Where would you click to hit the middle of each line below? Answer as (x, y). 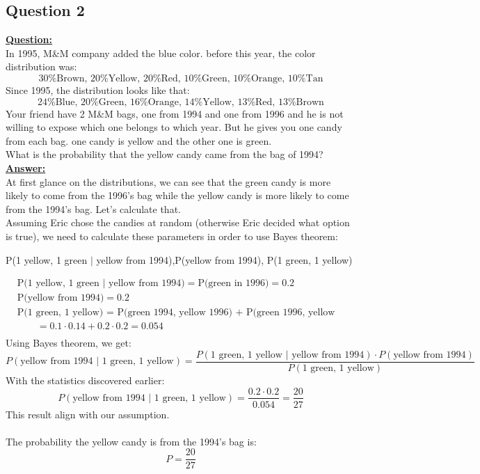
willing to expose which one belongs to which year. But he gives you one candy (174, 127)
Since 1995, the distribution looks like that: (98, 89)
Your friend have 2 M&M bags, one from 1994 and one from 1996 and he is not (175, 113)
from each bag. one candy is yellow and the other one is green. (139, 140)
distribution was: (41, 66)
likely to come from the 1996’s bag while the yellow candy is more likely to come (177, 195)
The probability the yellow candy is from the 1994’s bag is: (131, 441)
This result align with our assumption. (88, 414)
